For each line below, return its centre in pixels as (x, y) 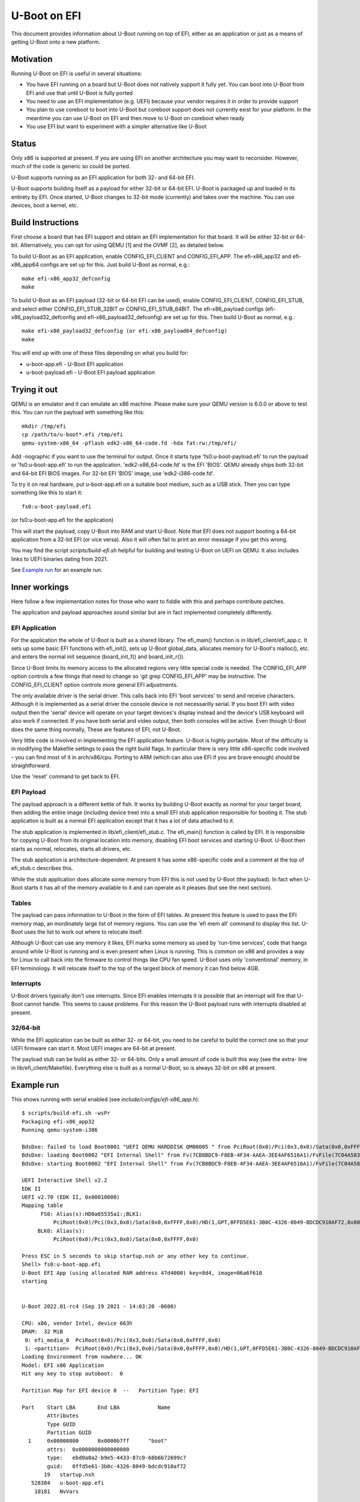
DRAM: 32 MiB (42, 1332)
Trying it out (34, 390)
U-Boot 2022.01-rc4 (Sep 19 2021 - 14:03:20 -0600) (99, 1306)
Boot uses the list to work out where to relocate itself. (77, 932)
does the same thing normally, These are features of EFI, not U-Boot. (96, 729)
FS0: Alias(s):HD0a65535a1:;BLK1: (91, 1214)
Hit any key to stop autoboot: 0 (72, 1374)
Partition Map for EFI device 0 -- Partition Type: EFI (110, 1391)
